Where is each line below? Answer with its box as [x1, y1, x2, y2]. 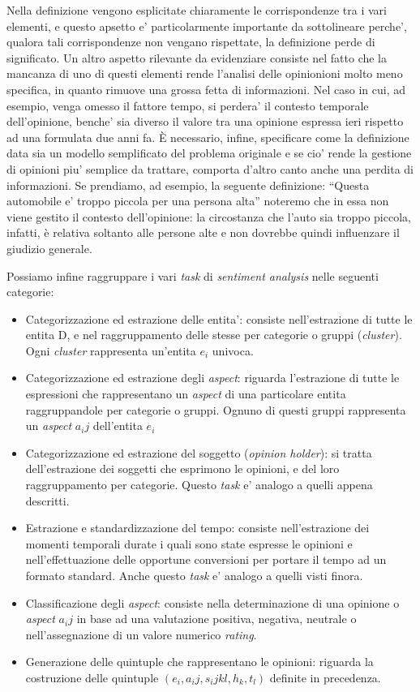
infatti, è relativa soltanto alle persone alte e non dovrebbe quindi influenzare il [6, 224, 400, 241]
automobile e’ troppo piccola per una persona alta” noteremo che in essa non [6, 192, 389, 209]
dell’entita [92, 417, 143, 434]
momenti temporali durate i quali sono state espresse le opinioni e [25, 535, 353, 552]
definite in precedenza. [269, 668, 381, 686]
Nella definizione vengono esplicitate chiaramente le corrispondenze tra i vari [6, 2, 387, 18]
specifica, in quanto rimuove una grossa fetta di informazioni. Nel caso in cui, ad [6, 80, 405, 97]
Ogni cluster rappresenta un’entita [25, 342, 196, 359]
